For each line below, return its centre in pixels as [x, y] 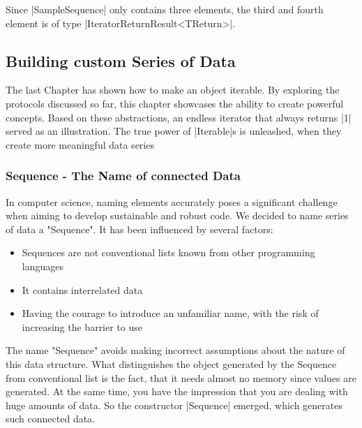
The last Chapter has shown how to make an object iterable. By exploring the [173, 90]
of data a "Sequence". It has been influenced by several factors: [139, 229]
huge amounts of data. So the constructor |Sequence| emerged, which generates [174, 405]
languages [43, 266]
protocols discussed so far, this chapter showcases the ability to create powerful [175, 103]
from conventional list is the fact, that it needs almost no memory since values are [181, 377]
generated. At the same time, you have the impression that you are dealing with [177, 391]
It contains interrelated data [82, 289]
